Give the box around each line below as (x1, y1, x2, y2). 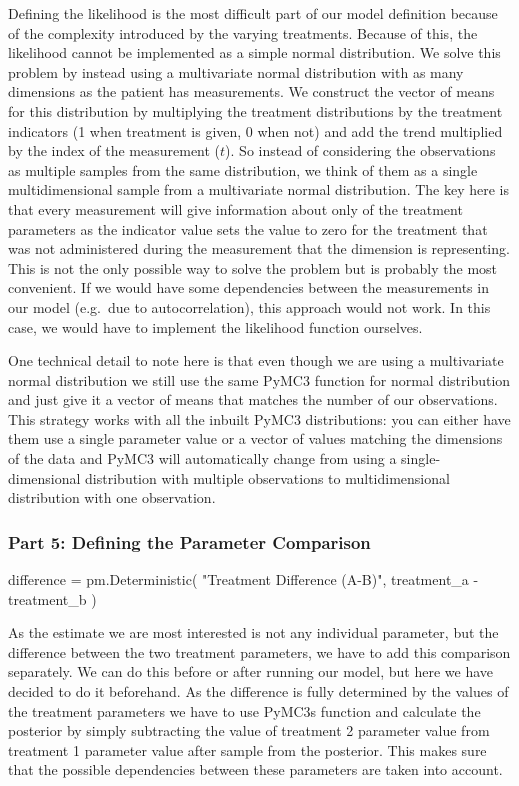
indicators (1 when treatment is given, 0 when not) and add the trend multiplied (8, 120, 503, 141)
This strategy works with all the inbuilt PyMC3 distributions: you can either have (8, 408, 511, 429)
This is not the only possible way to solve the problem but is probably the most (8, 257, 498, 278)
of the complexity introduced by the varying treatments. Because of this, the (8, 22, 478, 43)
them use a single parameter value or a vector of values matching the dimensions (8, 428, 503, 449)
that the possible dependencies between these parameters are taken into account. (8, 759, 503, 780)
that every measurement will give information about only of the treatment (8, 198, 463, 219)
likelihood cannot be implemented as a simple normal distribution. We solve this (8, 42, 501, 63)
